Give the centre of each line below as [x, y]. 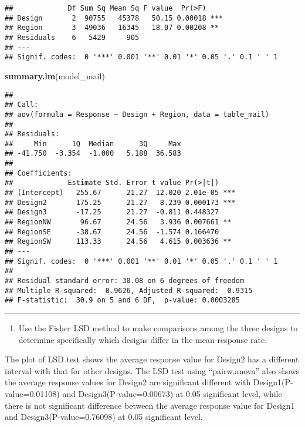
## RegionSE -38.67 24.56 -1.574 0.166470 [112, 232]
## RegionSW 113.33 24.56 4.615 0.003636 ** [118, 242]
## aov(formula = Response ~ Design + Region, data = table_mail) [137, 114]
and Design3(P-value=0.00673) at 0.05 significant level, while [172, 393]
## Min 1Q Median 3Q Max [93, 144]
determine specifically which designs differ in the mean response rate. [143, 339]
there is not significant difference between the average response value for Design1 [150, 405]
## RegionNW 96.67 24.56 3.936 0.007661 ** [118, 222]
